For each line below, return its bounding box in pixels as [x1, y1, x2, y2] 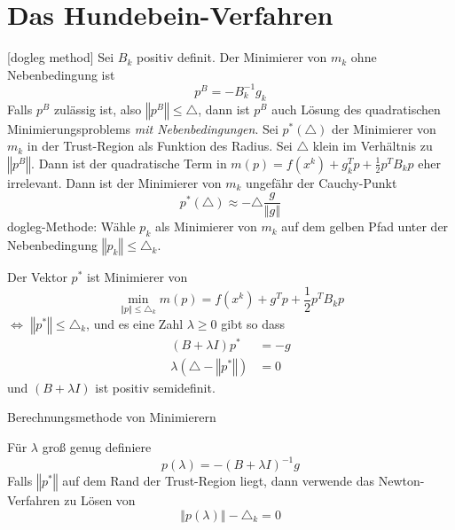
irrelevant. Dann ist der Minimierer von [7, 173, 222, 191]
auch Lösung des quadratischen [271, 99, 441, 118]
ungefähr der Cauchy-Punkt [246, 173, 397, 191]
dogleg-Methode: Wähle [7, 217, 136, 236]
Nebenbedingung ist [7, 65, 115, 83]
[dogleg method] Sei [7, 48, 114, 66]
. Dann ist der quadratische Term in [31, 153, 227, 172]
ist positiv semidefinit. [95, 378, 216, 396]
